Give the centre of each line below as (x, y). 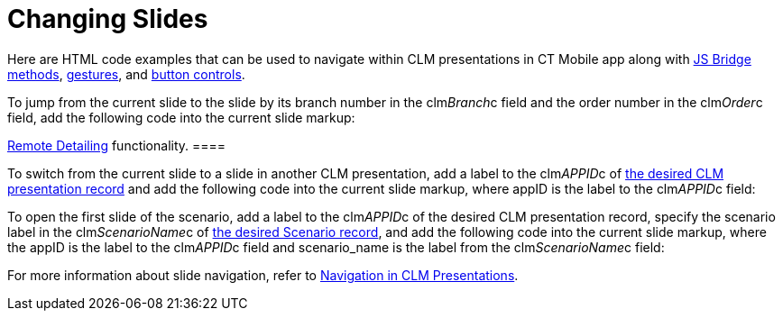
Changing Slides (108, 19)
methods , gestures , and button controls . (126, 74)
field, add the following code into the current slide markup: (181, 117)
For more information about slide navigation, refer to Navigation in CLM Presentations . (263, 275)
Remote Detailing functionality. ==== (117, 145)
